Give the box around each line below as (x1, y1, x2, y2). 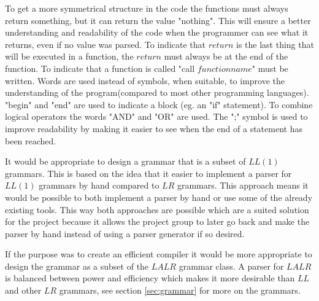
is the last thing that (236, 37, 314, 50)
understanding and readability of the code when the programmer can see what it (5, 26, 309, 39)
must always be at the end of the (164, 50, 288, 63)
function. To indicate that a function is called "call (5, 61, 195, 74)
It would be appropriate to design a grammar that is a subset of (5, 155, 246, 168)
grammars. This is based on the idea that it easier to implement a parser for (5, 166, 292, 179)
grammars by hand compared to (39, 179, 159, 192)
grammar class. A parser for (179, 259, 284, 272)
